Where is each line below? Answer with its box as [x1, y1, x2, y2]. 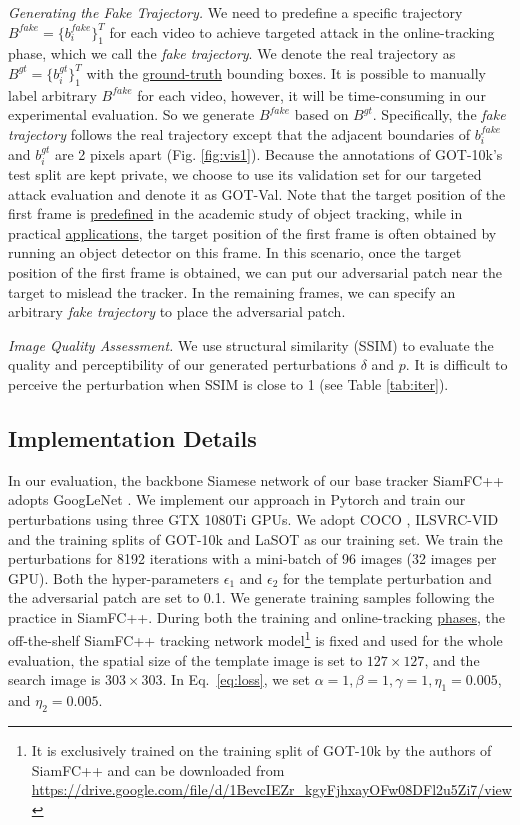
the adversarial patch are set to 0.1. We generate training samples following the [8, 587, 495, 608]
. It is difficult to [405, 354, 508, 375]
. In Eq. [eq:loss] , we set [162, 669, 310, 690]
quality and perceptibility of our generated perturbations [8, 354, 357, 375]
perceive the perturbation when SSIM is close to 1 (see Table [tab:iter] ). [8, 373, 449, 394]
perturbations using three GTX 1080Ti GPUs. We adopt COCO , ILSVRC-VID [8, 508, 499, 529]
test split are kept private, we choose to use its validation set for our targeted [8, 163, 482, 184]
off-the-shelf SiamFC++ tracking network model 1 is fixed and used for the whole [8, 627, 503, 651]
